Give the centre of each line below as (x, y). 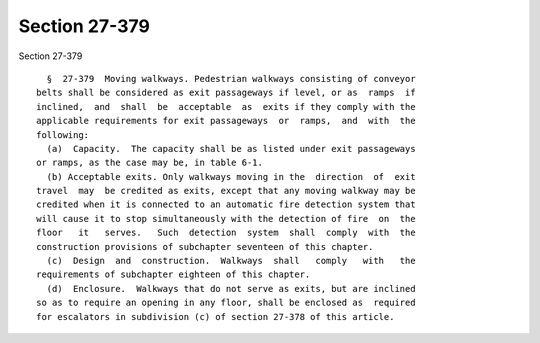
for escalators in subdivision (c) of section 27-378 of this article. (215, 316)
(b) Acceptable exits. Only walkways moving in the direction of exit (231, 176)
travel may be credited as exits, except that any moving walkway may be (226, 191)
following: (63, 134)
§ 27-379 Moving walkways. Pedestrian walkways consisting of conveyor (231, 78)
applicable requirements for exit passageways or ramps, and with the (226, 121)
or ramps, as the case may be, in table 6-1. (150, 163)
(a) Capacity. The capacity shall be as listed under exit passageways (231, 148)
